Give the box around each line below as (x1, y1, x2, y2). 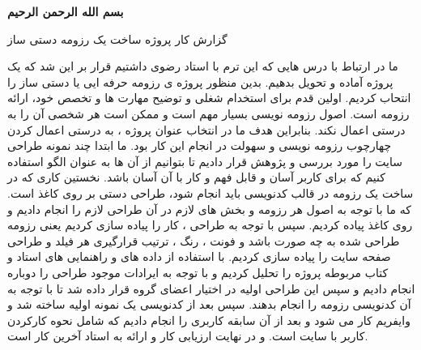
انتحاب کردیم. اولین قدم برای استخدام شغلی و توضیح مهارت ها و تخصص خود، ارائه (7, 89, 411, 106)
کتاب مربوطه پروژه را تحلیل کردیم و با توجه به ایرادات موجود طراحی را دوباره (7, 263, 389, 280)
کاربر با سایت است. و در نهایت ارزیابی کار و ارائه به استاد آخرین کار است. (7, 327, 368, 344)
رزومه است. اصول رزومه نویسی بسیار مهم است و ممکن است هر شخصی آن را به (7, 105, 410, 122)
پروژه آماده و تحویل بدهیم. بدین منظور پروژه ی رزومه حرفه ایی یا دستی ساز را (7, 73, 393, 90)
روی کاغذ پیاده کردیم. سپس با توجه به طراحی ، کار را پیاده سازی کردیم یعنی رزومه (7, 216, 413, 233)
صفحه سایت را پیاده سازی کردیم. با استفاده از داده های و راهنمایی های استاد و (7, 248, 391, 265)
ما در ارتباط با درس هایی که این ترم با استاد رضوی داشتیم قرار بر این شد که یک (7, 58, 398, 75)
